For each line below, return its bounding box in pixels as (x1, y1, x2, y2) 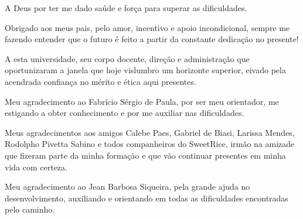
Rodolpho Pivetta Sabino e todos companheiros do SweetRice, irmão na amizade (5, 138, 295, 150)
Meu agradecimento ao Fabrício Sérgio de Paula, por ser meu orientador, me (5, 95, 279, 107)
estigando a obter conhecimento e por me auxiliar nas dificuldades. (5, 107, 244, 119)
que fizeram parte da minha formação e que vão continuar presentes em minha (5, 149, 286, 161)
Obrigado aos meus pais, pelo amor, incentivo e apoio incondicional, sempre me (5, 21, 290, 33)
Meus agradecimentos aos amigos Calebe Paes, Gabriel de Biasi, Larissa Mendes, (5, 126, 295, 138)
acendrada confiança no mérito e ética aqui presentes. (5, 75, 196, 87)
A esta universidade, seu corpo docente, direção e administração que (5, 52, 250, 64)
